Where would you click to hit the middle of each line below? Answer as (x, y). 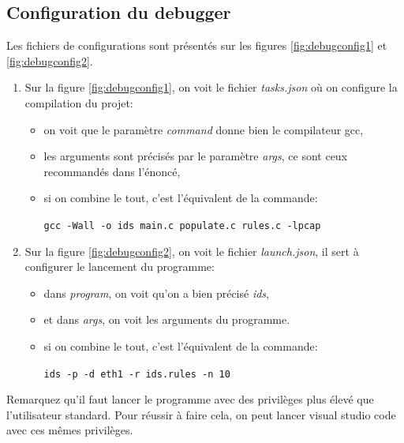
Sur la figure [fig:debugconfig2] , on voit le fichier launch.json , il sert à (192, 251)
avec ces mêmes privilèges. (70, 430)
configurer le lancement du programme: (120, 267)
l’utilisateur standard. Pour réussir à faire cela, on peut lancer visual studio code (201, 414)
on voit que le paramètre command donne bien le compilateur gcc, (204, 129)
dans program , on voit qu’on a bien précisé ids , (156, 293)
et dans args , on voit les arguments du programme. (167, 319)
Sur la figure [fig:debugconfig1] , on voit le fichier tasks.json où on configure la (211, 87)
